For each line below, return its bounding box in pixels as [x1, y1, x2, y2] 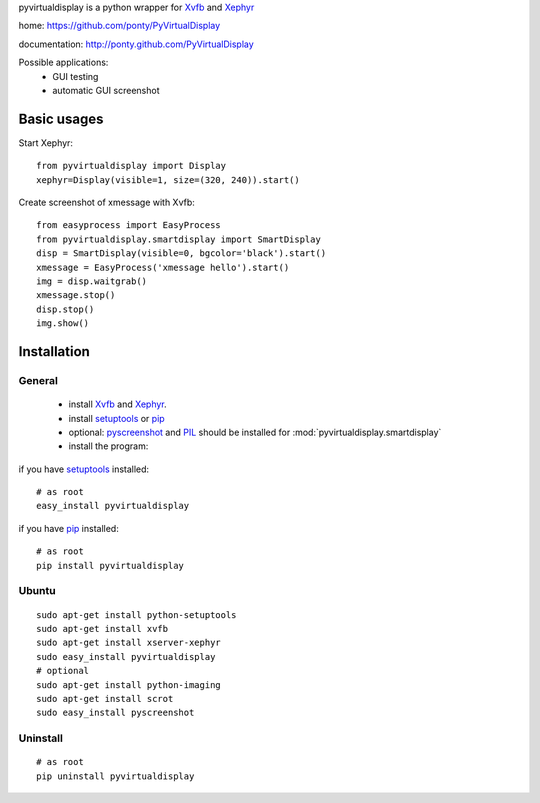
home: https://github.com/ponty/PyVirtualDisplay [18, 20, 221, 32]
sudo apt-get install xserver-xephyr [36, 637, 222, 649]
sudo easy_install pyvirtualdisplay [36, 651, 216, 662]
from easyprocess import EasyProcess [36, 220, 222, 231]
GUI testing [52, 70, 99, 82]
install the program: [68, 440, 149, 452]
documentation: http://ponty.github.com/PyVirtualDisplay [18, 38, 254, 50]
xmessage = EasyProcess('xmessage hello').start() [36, 261, 290, 273]
